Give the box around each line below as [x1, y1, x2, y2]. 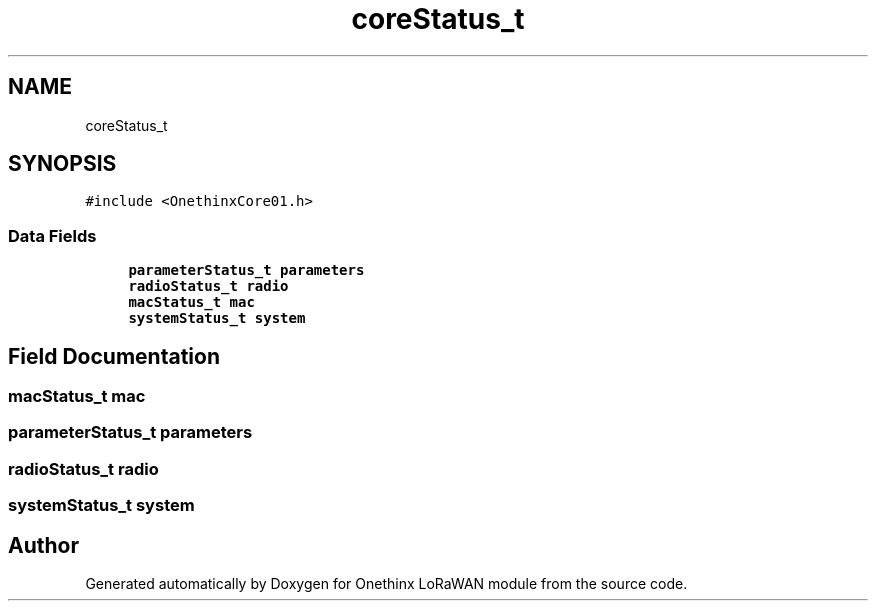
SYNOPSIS [8, 151, 117, 177]
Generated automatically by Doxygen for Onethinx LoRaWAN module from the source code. [85, 575, 688, 592]
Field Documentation [8, 343, 220, 369]
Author [8, 532, 79, 558]
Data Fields [8, 225, 97, 246]
